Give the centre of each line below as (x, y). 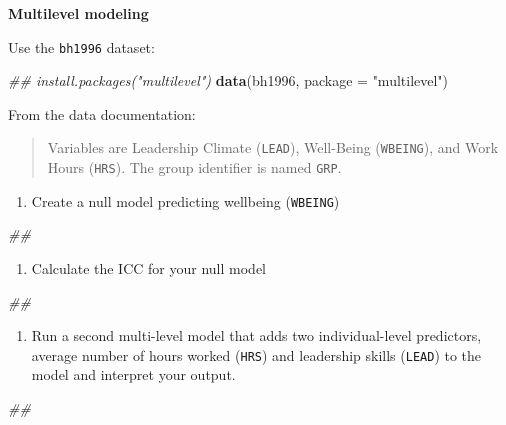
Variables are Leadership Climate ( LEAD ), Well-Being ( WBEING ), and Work (273, 147)
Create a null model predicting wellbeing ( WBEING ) (185, 200)
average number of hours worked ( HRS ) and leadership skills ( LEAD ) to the (256, 354)
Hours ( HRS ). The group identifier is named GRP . (194, 167)
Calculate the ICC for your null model (148, 268)
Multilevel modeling (78, 13)
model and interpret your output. (133, 374)
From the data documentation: (102, 113)
